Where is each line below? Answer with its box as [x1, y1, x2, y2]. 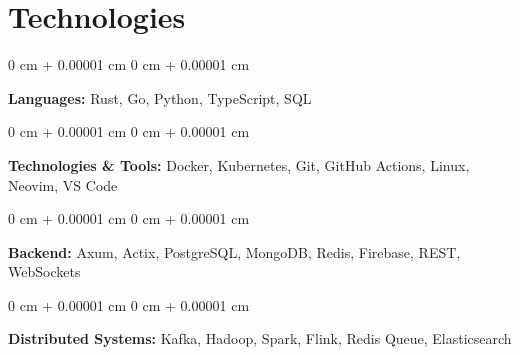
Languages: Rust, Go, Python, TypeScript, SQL [8, 87, 312, 108]
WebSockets [8, 261, 81, 282]
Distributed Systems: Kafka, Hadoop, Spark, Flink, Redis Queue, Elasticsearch [8, 328, 512, 349]
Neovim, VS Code [8, 174, 118, 195]
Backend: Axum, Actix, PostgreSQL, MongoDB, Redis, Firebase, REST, [8, 241, 461, 262]
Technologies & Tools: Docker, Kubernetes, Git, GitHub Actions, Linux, [8, 154, 470, 175]
